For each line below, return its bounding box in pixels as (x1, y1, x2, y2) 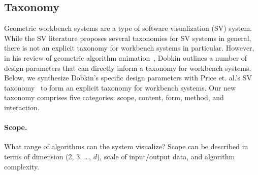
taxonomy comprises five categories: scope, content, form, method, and (4, 92, 224, 103)
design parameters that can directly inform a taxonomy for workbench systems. (4, 62, 251, 73)
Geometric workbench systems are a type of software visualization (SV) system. (4, 23, 252, 33)
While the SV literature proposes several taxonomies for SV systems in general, (4, 32, 251, 43)
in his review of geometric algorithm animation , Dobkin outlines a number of (4, 52, 247, 63)
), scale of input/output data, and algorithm (96, 151, 235, 161)
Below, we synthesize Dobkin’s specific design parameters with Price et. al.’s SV (4, 72, 252, 83)
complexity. (4, 161, 40, 171)
